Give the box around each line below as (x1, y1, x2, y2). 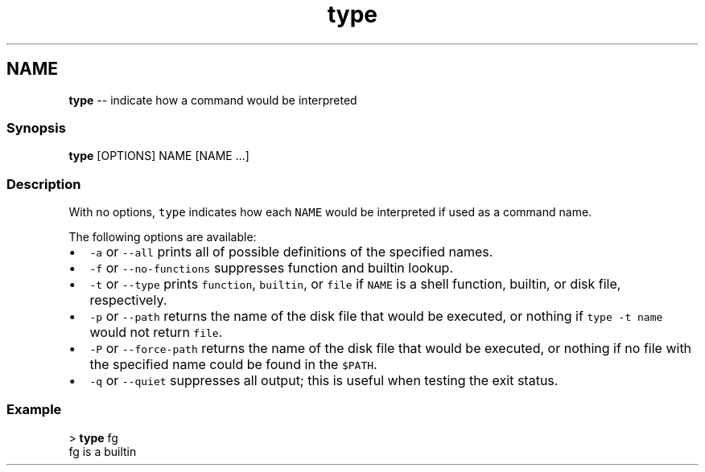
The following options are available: (68, 230, 257, 244)
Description (6, 175, 81, 192)
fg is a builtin (68, 444, 137, 458)
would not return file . (89, 324, 223, 341)
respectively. (89, 292, 167, 309)
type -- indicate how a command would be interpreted (68, 92, 357, 107)
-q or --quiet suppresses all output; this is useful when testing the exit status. (89, 372, 559, 389)
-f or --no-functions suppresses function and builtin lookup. (89, 260, 454, 277)
